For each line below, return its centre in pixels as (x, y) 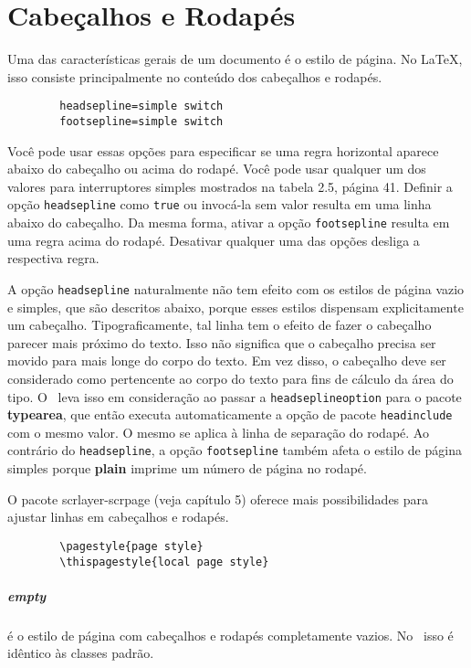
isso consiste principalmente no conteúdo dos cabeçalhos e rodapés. (195, 76)
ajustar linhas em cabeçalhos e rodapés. (118, 517)
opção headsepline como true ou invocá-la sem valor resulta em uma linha (220, 204)
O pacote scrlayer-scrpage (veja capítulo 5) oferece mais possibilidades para (218, 498)
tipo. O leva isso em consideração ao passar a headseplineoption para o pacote (235, 396)
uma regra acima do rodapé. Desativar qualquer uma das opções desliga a (214, 240)
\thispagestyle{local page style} (164, 562)
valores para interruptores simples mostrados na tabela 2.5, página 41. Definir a (230, 186)
